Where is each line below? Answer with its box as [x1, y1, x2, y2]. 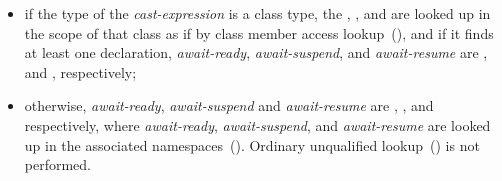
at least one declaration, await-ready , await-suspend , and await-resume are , [24, 42, 488, 63]
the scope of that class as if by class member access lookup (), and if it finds [24, 22, 494, 43]
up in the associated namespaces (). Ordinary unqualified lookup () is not [24, 134, 480, 155]
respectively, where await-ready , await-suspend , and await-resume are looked [24, 114, 491, 135]
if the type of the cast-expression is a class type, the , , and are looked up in [24, 3, 491, 23]
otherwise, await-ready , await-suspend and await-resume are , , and [24, 95, 434, 116]
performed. [24, 154, 92, 175]
